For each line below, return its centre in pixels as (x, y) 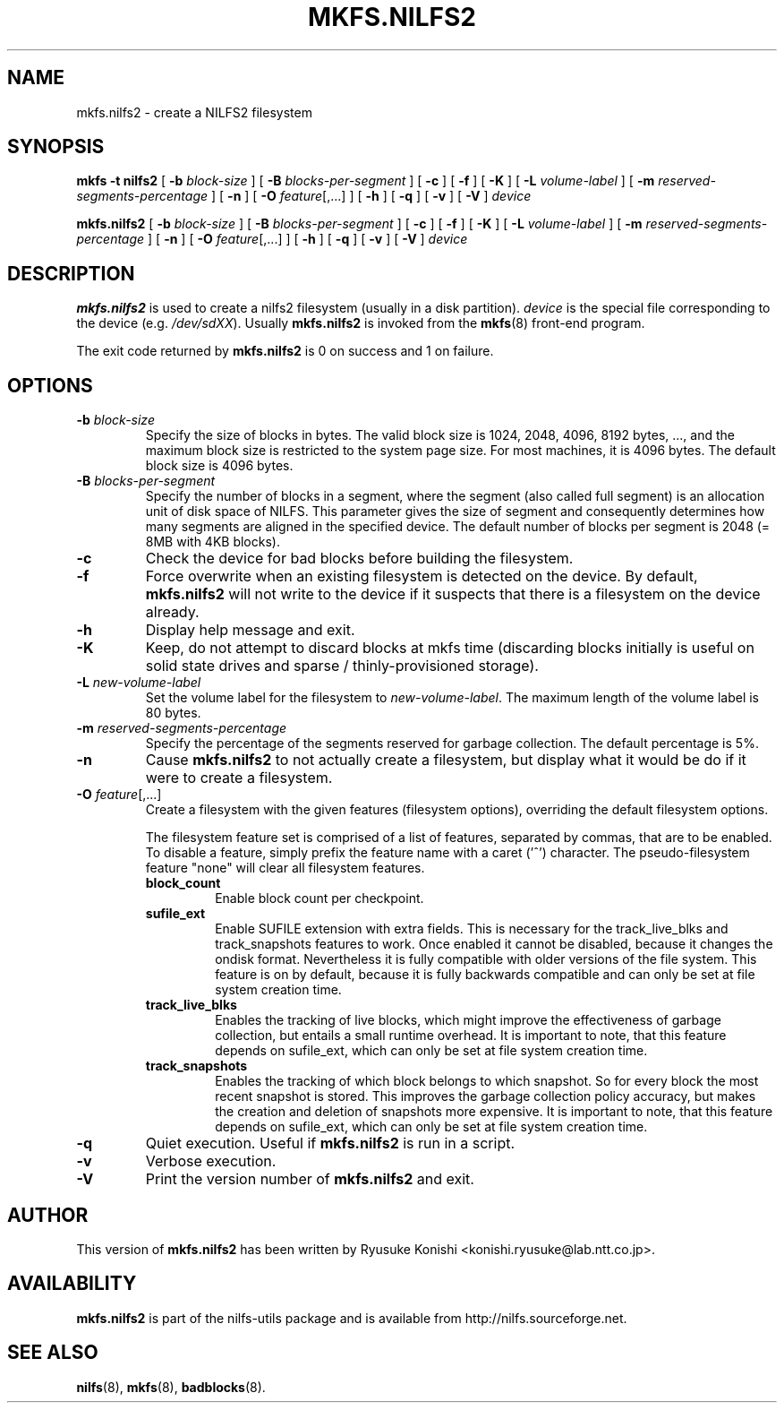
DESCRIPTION (71, 273)
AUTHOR (48, 1215)
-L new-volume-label (139, 683)
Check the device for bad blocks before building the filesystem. (359, 559)
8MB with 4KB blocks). (213, 542)
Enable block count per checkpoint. (320, 898)
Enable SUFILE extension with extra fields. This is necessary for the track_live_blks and (472, 929)
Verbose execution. (211, 1161)
